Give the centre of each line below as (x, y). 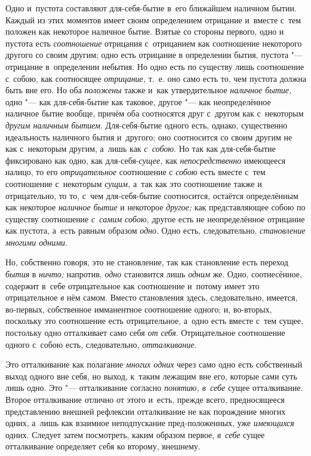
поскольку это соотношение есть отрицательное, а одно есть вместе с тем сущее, (154, 321)
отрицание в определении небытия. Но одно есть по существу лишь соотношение (155, 66)
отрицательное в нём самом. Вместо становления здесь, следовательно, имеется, (152, 297)
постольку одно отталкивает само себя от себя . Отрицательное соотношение (145, 333)
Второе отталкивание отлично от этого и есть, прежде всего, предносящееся (145, 399)
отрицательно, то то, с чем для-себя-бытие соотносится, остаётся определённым (152, 195)
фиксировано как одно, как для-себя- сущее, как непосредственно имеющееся (146, 160)
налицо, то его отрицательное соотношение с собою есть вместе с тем (136, 172)
